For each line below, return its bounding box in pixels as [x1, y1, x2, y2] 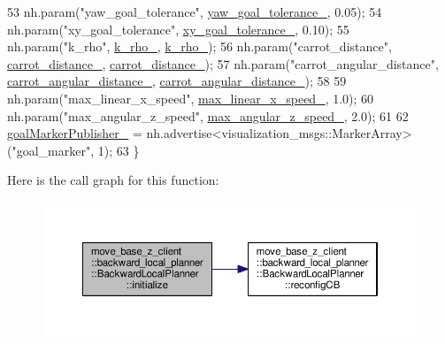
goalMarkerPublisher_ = [7, 124, 142, 142]
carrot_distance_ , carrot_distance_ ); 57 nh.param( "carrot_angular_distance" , [7, 54, 439, 73]
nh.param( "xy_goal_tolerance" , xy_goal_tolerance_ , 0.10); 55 [7, 19, 349, 38]
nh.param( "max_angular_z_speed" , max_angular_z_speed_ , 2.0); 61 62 [7, 106, 409, 125]
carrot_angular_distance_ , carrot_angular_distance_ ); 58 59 [7, 72, 347, 90]
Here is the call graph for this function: [7, 171, 219, 189]
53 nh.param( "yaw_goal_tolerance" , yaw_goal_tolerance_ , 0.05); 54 [7, 3, 382, 20]
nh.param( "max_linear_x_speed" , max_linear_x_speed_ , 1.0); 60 [7, 88, 374, 107]
